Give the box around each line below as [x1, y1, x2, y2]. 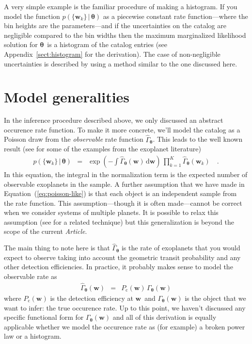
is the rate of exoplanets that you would [121, 243, 240, 253]
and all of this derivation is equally [112, 312, 217, 322]
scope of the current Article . [4, 226, 87, 236]
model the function [4, 11, 60, 21]
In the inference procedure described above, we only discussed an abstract [4, 115, 223, 125]
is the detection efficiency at [50, 293, 133, 303]
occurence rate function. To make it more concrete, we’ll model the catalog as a [4, 124, 240, 134]
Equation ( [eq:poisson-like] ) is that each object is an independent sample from [4, 188, 237, 198]
